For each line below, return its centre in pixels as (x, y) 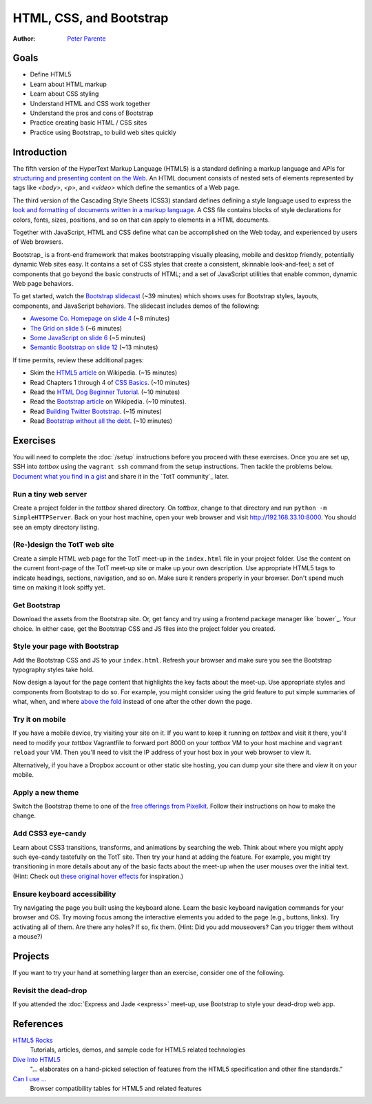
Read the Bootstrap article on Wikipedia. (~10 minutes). (108, 402)
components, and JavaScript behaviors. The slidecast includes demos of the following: (136, 306)
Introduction (40, 152)
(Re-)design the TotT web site (63, 545)
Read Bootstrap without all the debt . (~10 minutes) (101, 421)
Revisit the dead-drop (50, 990)
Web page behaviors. (43, 283)
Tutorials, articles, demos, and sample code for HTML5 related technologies (138, 1050)
